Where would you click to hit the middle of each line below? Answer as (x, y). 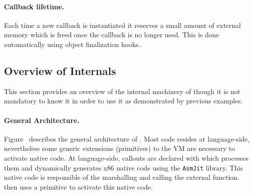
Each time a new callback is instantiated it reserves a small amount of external (123, 25)
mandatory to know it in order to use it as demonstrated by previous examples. (124, 101)
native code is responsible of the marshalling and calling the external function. (122, 177)
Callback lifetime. (34, 6)
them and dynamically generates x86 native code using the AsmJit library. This (124, 167)
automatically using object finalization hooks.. (73, 44)
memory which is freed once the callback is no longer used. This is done (112, 35)
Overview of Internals (60, 70)
